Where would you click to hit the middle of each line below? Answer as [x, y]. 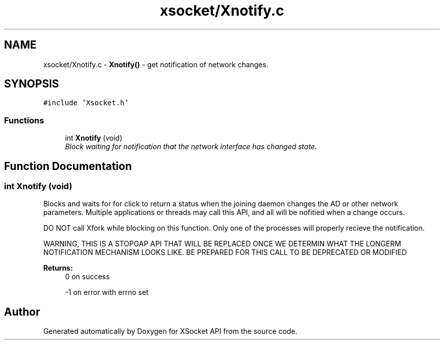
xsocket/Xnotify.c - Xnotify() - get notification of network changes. [156, 64]
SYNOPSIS [32, 84]
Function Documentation [68, 166]
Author [22, 312]
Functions [24, 120]
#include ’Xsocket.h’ [86, 103]
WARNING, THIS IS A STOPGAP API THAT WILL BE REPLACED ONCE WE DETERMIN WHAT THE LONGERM [222, 244]
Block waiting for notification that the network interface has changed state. [191, 147]
